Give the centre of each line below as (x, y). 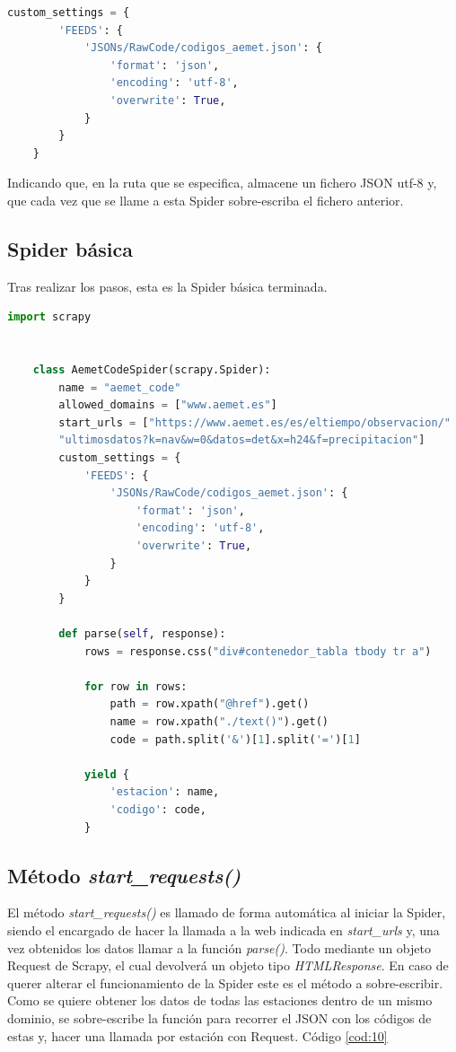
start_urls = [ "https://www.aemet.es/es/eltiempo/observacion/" (254, 422)
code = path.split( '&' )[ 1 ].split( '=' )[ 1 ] (235, 739)
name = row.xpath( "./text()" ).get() (219, 721)
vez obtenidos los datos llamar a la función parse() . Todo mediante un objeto (219, 947)
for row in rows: (136, 686)
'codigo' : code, (158, 809)
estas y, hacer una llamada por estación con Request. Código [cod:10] (197, 1035)
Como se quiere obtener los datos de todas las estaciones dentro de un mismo (220, 1000)
